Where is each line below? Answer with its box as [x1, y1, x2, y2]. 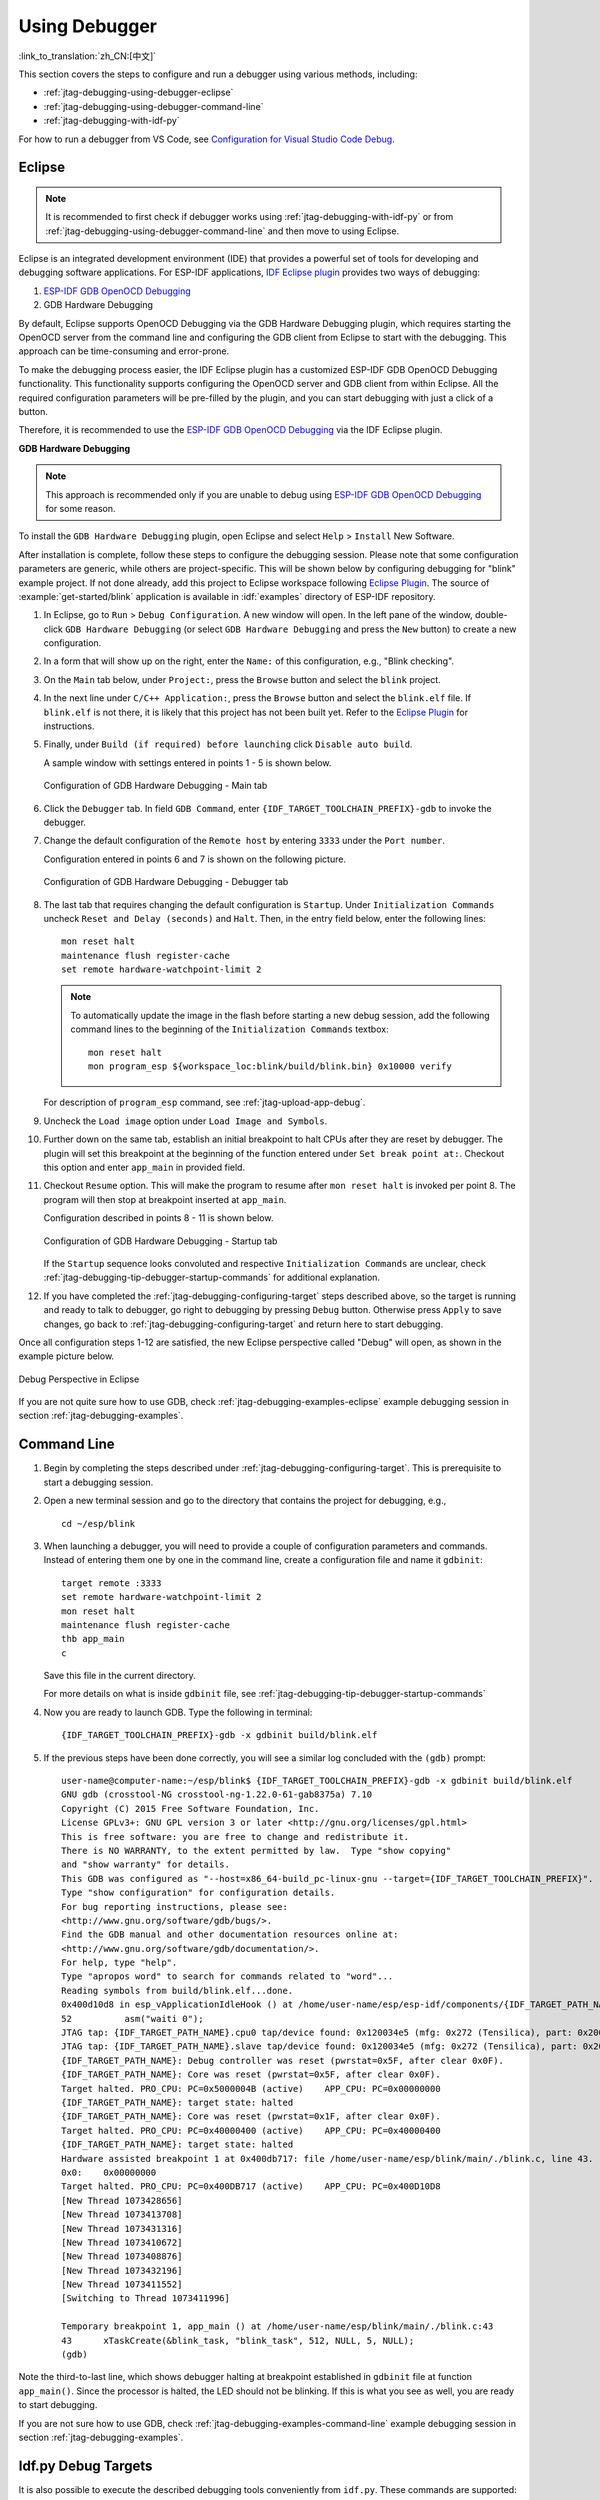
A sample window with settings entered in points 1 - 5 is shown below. [43, 756, 332, 769]
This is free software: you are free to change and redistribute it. [61, 1831, 410, 1842]
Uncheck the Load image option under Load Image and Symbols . [43, 1115, 328, 1127]
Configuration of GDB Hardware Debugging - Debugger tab [43, 876, 289, 888]
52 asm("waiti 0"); [61, 2013, 204, 2024]
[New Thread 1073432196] [61, 2265, 183, 2276]
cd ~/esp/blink [61, 1518, 136, 1529]
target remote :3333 [61, 1577, 162, 1589]
